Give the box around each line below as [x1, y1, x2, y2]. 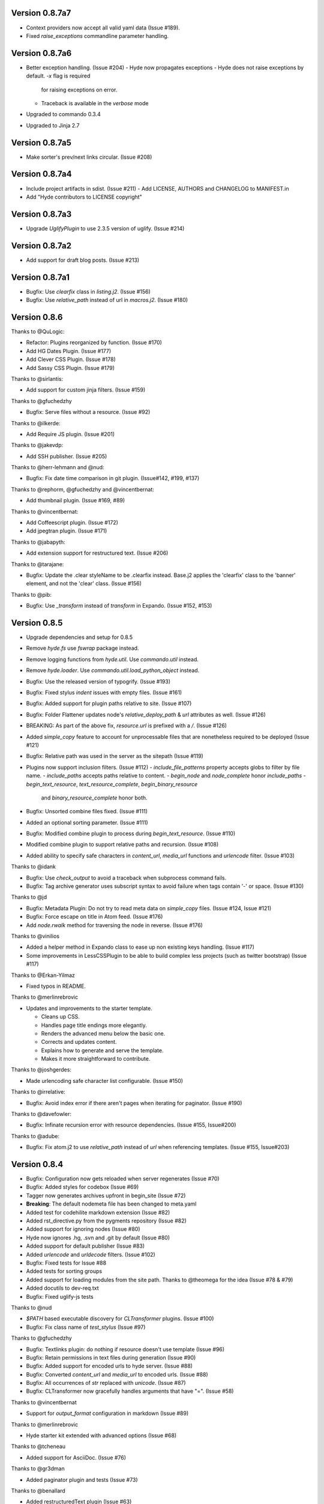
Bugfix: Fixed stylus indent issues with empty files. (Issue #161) [26, 689, 182, 696]
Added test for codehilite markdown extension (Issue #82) [26, 1209, 170, 1216]
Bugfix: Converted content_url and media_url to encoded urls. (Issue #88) [26, 1370, 208, 1378]
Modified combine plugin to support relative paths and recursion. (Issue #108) [26, 841, 219, 848]
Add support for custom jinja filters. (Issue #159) [26, 386, 146, 393]
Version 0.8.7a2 [11, 241, 72, 251]
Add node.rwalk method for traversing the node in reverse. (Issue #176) [26, 921, 203, 929]
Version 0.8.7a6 [11, 48, 72, 58]
